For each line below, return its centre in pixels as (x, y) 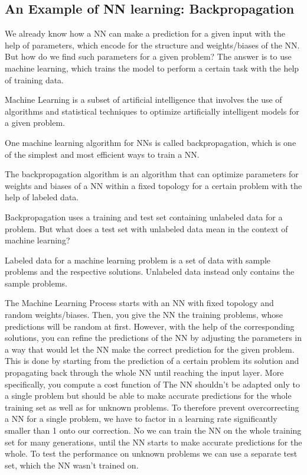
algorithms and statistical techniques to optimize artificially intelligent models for (152, 111)
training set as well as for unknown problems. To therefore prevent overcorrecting (152, 407)
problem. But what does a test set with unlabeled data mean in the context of (146, 228)
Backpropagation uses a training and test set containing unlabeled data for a (144, 217)
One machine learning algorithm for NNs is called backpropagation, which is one (151, 142)
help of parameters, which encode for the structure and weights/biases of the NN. (152, 45)
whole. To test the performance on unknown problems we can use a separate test (151, 453)
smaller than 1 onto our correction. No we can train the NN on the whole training (153, 430)
